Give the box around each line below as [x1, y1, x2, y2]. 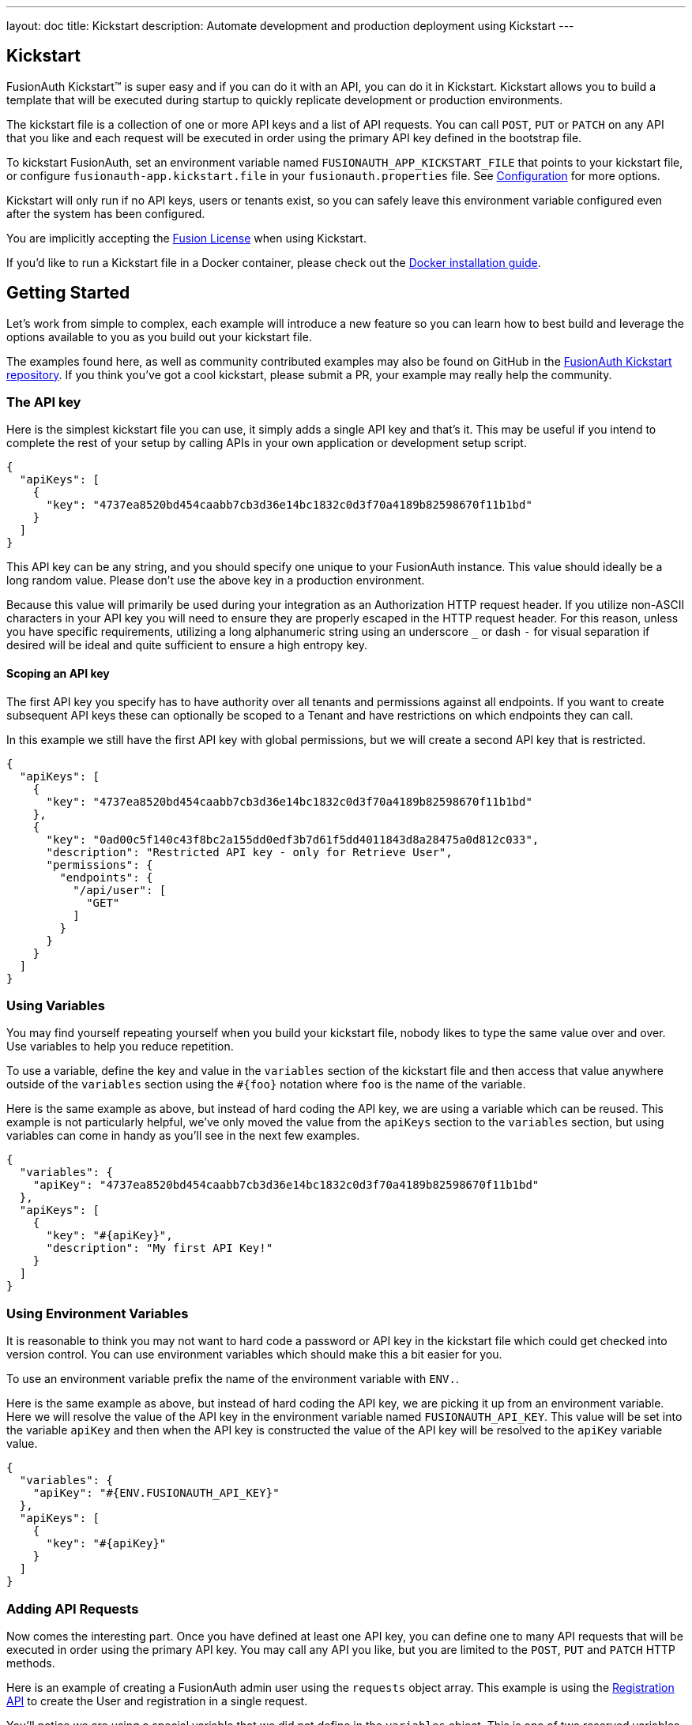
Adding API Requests [6, 1600, 139, 1617]
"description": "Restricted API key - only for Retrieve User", [46, 845, 453, 859]
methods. [6, 1655, 55, 1670]
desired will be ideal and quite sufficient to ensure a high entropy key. [6, 638, 367, 652]
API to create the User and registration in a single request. [6, 1693, 308, 1708]
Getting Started [6, 283, 130, 303]
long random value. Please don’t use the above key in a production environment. [6, 573, 425, 588]
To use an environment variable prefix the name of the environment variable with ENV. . [6, 1372, 459, 1386]
